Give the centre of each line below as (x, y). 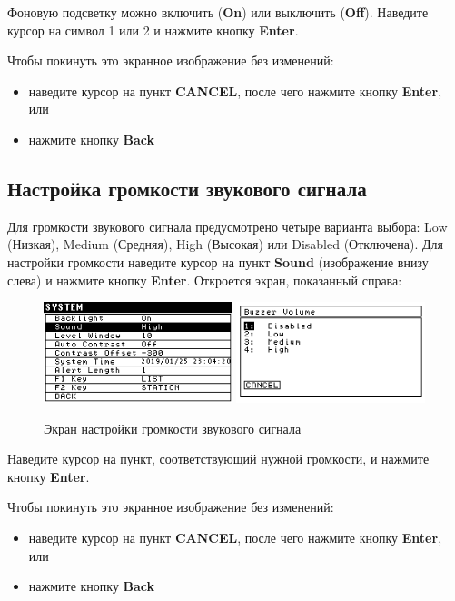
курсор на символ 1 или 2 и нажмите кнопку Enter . (153, 30)
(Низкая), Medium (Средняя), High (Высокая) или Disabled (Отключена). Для (225, 244)
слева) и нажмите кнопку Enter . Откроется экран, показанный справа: (205, 280)
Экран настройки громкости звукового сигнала (173, 428)
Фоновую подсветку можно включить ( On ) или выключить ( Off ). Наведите (218, 12)
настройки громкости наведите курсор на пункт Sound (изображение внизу (218, 261)
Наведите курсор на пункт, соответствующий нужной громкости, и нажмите (218, 459)
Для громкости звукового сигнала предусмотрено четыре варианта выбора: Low (227, 226)
